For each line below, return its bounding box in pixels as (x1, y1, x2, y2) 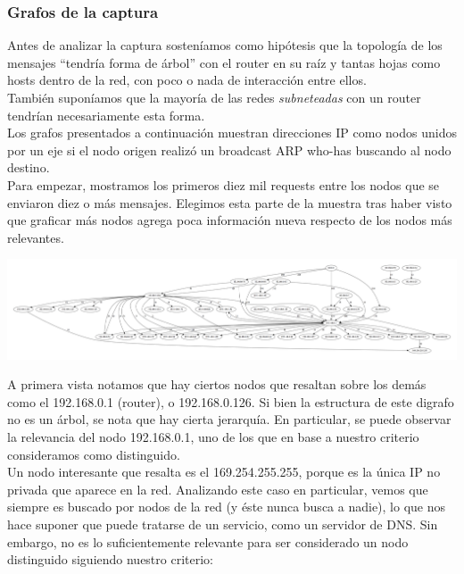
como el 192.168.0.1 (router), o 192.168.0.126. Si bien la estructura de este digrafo (7, 392, 454, 411)
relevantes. (7, 228, 64, 246)
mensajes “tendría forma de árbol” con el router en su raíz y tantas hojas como (7, 53, 441, 71)
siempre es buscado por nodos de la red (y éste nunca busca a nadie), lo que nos (7, 497, 446, 516)
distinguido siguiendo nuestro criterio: (7, 550, 213, 569)
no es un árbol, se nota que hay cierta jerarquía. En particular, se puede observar (7, 410, 452, 428)
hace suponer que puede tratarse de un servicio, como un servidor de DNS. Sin (7, 515, 438, 534)
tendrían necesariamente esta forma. (7, 105, 205, 124)
